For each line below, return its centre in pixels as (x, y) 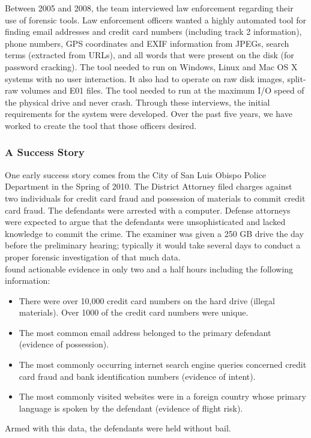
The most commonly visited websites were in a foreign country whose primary (162, 396)
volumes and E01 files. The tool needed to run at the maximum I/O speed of (162, 90)
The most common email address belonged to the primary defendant (145, 332)
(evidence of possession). (64, 344)
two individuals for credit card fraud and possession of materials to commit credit (155, 198)
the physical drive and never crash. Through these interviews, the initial (137, 102)
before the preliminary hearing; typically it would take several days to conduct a (153, 245)
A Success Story (45, 152)
